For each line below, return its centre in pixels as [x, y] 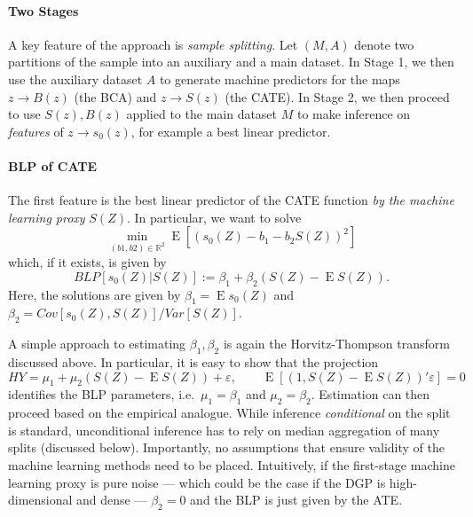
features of [36, 131]
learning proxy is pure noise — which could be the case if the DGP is [197, 482]
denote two [384, 44]
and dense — [112, 500]
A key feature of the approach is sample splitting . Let [153, 44]
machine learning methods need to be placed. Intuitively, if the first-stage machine [232, 464]
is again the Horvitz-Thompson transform [336, 344]
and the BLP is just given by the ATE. [296, 500]
